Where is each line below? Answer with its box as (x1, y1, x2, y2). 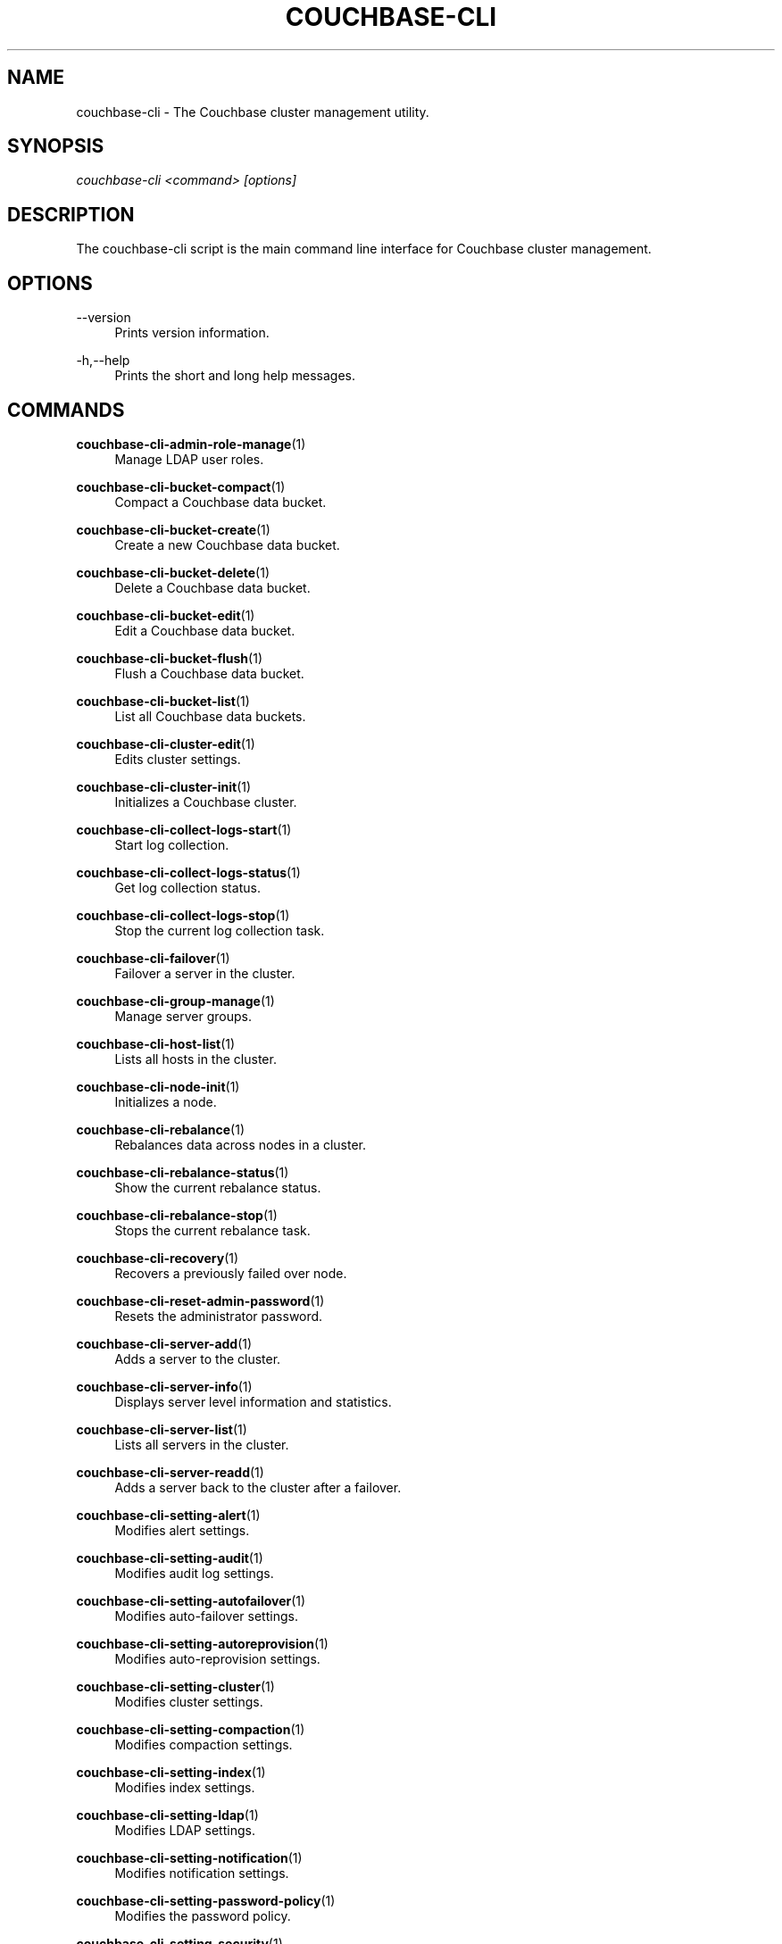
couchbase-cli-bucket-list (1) (76, 693, 250, 709)
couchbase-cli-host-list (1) (76, 1035, 236, 1051)
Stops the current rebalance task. (114, 1222, 311, 1238)
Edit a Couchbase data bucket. (114, 622, 295, 638)
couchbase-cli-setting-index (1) (76, 1764, 266, 1780)
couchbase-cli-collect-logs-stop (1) (76, 907, 290, 923)
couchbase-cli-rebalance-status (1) (76, 1164, 289, 1180)
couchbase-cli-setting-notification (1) (76, 1849, 303, 1865)
